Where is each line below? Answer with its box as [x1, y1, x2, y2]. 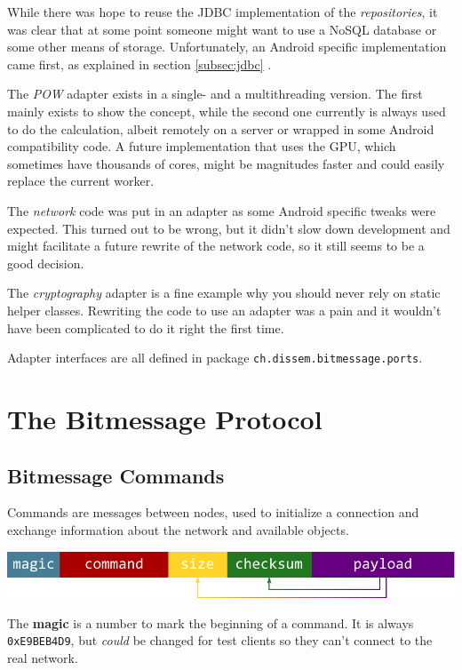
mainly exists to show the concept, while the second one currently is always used [7, 101, 446, 120]
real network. [7, 648, 78, 666]
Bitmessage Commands [7, 461, 225, 489]
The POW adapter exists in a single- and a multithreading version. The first [7, 84, 423, 103]
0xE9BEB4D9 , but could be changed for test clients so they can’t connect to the [7, 631, 433, 650]
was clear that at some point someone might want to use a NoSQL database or [7, 20, 437, 38]
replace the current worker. [7, 171, 155, 190]
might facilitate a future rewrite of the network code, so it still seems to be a [7, 236, 425, 255]
